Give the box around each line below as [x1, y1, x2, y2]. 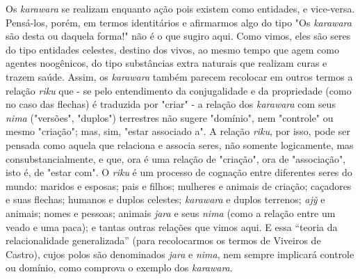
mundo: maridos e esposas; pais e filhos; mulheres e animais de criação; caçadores [6, 178, 352, 193]
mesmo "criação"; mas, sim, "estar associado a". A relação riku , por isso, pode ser [6, 124, 350, 138]
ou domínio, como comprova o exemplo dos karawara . [6, 260, 233, 275]
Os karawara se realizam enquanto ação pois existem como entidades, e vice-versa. [6, 1, 355, 15]
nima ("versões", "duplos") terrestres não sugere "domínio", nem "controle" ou [6, 110, 334, 125]
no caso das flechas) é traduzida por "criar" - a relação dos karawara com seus [6, 97, 336, 111]
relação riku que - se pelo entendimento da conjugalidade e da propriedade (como [6, 83, 352, 97]
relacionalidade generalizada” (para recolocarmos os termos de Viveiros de [6, 233, 321, 248]
